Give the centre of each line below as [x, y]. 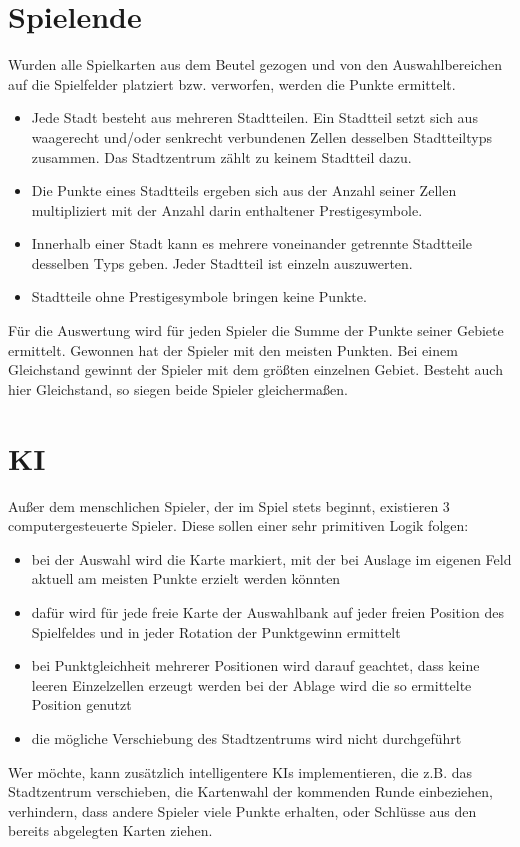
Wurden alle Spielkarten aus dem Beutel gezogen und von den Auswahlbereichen [255, 64]
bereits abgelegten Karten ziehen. [110, 830]
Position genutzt [81, 704]
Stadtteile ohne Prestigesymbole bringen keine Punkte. [199, 296]
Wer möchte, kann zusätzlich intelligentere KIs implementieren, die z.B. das [240, 771]
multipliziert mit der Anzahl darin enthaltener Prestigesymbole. [227, 209]
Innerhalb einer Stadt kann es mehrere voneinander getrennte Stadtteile [251, 243]
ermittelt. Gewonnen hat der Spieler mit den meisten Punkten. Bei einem [233, 349]
